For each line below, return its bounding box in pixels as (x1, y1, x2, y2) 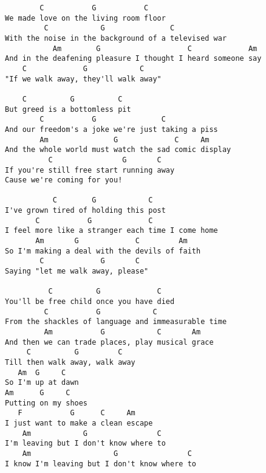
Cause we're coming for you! (5, 176, 123, 185)
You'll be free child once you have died (5, 297, 175, 306)
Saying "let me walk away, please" (5, 267, 149, 276)
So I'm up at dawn (5, 378, 79, 387)
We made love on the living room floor (5, 13, 166, 22)
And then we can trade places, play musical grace (5, 337, 214, 347)
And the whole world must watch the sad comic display (5, 145, 231, 154)
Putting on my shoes (5, 398, 88, 407)
